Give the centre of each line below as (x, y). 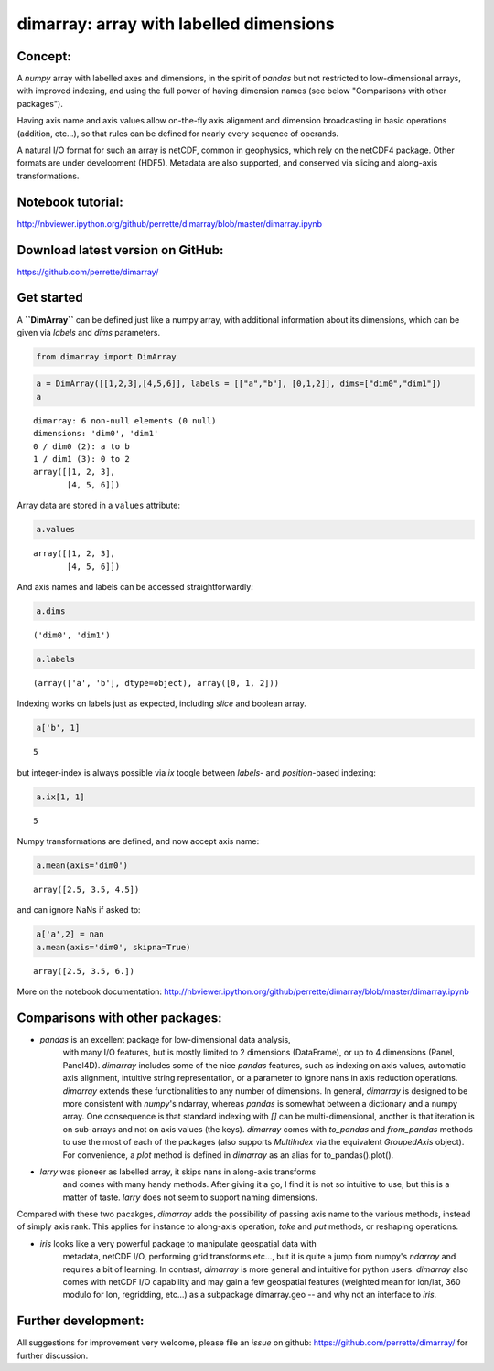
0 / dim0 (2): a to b (81, 446)
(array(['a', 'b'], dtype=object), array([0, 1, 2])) (156, 683)
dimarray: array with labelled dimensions (176, 24)
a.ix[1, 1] (60, 797)
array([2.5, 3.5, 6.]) (84, 971)
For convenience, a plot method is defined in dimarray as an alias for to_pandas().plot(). (228, 1155)
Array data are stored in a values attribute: (98, 505)
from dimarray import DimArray (107, 356)
